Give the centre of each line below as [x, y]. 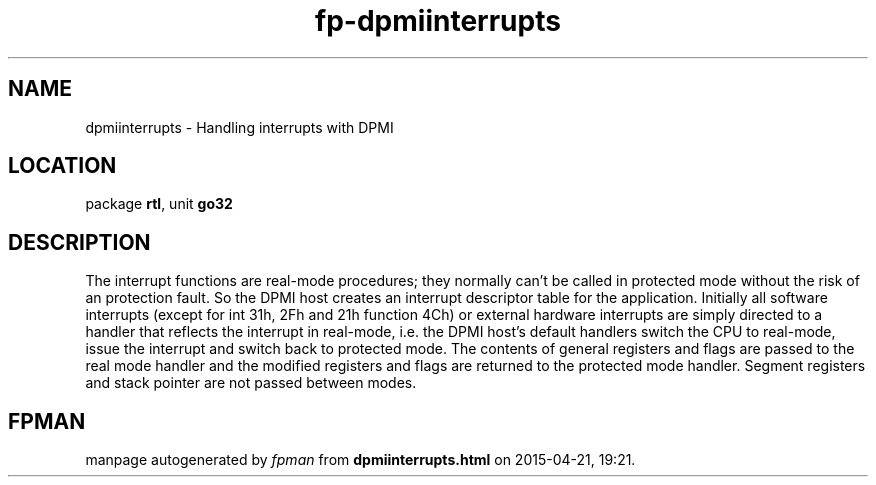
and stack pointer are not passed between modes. [251, 383]
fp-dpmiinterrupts [438, 21]
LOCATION [62, 166]
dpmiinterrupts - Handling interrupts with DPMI [239, 127]
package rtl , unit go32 [159, 204]
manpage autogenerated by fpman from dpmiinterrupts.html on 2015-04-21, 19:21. [360, 460]
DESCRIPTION [79, 242]
